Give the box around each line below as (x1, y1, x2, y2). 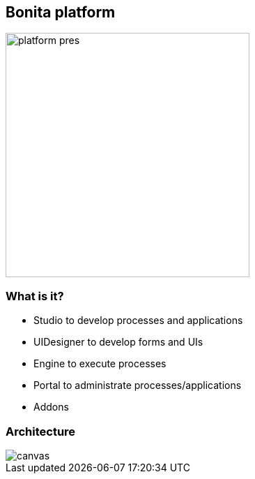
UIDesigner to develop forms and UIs (33, 336, 203, 348)
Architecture (6, 424, 76, 439)
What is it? (6, 288, 64, 303)
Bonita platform (6, 3, 116, 21)
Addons (33, 401, 69, 413)
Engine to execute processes (33, 358, 167, 370)
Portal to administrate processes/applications (33, 379, 242, 392)
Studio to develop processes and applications (33, 314, 243, 327)
